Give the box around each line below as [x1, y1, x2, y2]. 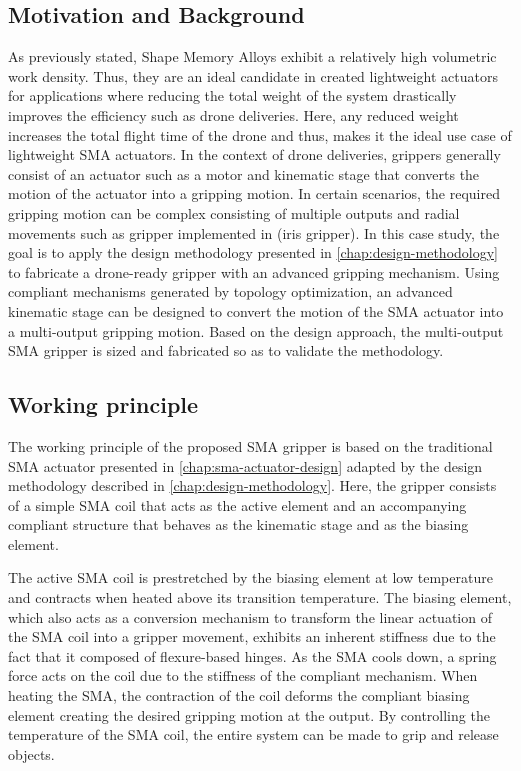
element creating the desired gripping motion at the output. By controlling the [8, 704, 490, 725]
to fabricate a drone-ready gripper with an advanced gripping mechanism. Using [8, 261, 500, 282]
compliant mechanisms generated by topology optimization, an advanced [8, 281, 453, 302]
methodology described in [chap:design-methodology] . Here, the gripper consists [8, 475, 497, 496]
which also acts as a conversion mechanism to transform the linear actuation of [8, 606, 492, 627]
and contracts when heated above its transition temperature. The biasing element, [8, 587, 512, 608]
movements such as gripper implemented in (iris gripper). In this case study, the [8, 222, 500, 243]
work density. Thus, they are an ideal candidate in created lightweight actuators [8, 65, 498, 86]
